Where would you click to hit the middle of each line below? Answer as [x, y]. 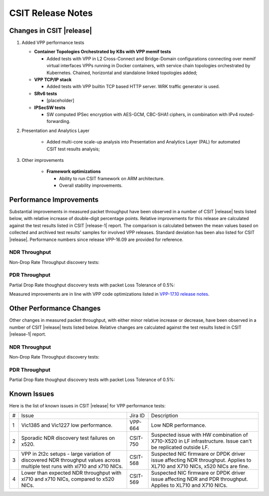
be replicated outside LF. [180, 447]
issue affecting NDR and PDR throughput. [200, 479]
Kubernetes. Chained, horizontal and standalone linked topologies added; [122, 73]
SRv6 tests [46, 93]
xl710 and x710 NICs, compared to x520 [68, 479]
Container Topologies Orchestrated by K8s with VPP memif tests [103, 52]
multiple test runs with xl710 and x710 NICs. [72, 466]
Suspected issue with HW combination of [200, 435]
